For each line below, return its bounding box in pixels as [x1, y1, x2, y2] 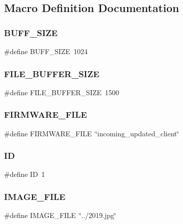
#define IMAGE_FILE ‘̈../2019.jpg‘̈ [4, 210, 116, 220]
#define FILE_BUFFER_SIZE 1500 [4, 87, 119, 97]
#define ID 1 [4, 169, 45, 179]
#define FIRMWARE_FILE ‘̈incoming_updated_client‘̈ [4, 128, 179, 138]
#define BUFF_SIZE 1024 [4, 46, 88, 56]
